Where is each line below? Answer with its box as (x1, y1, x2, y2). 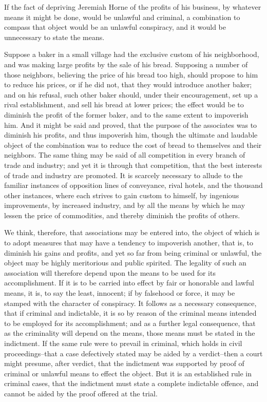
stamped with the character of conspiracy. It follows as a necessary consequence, (4, 297, 257, 308)
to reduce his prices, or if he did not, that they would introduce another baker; (4, 79, 252, 90)
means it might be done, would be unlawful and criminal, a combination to (4, 11, 240, 22)
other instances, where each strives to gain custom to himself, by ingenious (4, 189, 239, 200)
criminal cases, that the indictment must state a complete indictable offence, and (4, 378, 259, 389)
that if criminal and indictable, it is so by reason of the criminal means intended (4, 308, 257, 318)
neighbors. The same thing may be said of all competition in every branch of (4, 149, 245, 160)
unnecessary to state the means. (4, 31, 105, 42)
